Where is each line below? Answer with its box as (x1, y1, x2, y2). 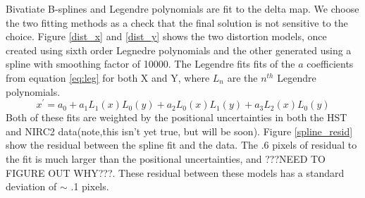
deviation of (6, 179, 57, 194)
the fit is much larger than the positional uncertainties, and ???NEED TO (6, 151, 326, 166)
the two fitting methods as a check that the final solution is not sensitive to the (6, 15, 348, 30)
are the (227, 70, 258, 85)
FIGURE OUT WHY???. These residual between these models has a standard (6, 165, 345, 180)
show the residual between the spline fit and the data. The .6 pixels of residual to (6, 137, 357, 152)
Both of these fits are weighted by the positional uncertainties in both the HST (6, 110, 347, 125)
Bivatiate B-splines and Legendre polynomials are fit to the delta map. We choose (6, 1, 359, 16)
